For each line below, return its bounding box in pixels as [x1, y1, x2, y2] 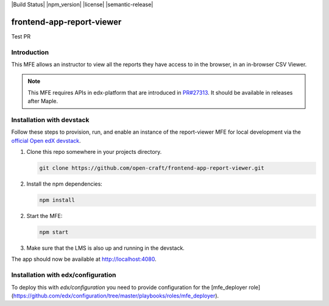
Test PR [11, 32, 30, 40]
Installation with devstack [11, 115, 90, 124]
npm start [39, 229, 69, 236]
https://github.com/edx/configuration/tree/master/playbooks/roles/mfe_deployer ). [13, 292, 219, 299]
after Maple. [27, 98, 58, 105]
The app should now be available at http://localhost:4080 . [11, 255, 157, 263]
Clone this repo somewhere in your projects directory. [26, 148, 162, 156]
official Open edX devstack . [11, 137, 82, 144]
